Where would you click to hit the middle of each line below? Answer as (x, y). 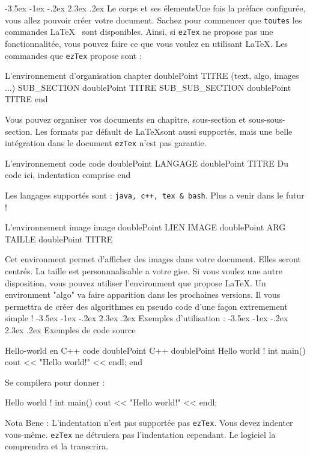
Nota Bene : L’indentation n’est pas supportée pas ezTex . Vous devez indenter (149, 422)
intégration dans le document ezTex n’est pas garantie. (106, 143)
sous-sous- (267, 119)
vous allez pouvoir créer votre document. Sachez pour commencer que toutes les (153, 20)
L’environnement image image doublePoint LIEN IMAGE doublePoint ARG (145, 227)
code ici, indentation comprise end (68, 175)
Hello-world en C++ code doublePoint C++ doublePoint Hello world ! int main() (155, 350)
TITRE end (26, 99)
